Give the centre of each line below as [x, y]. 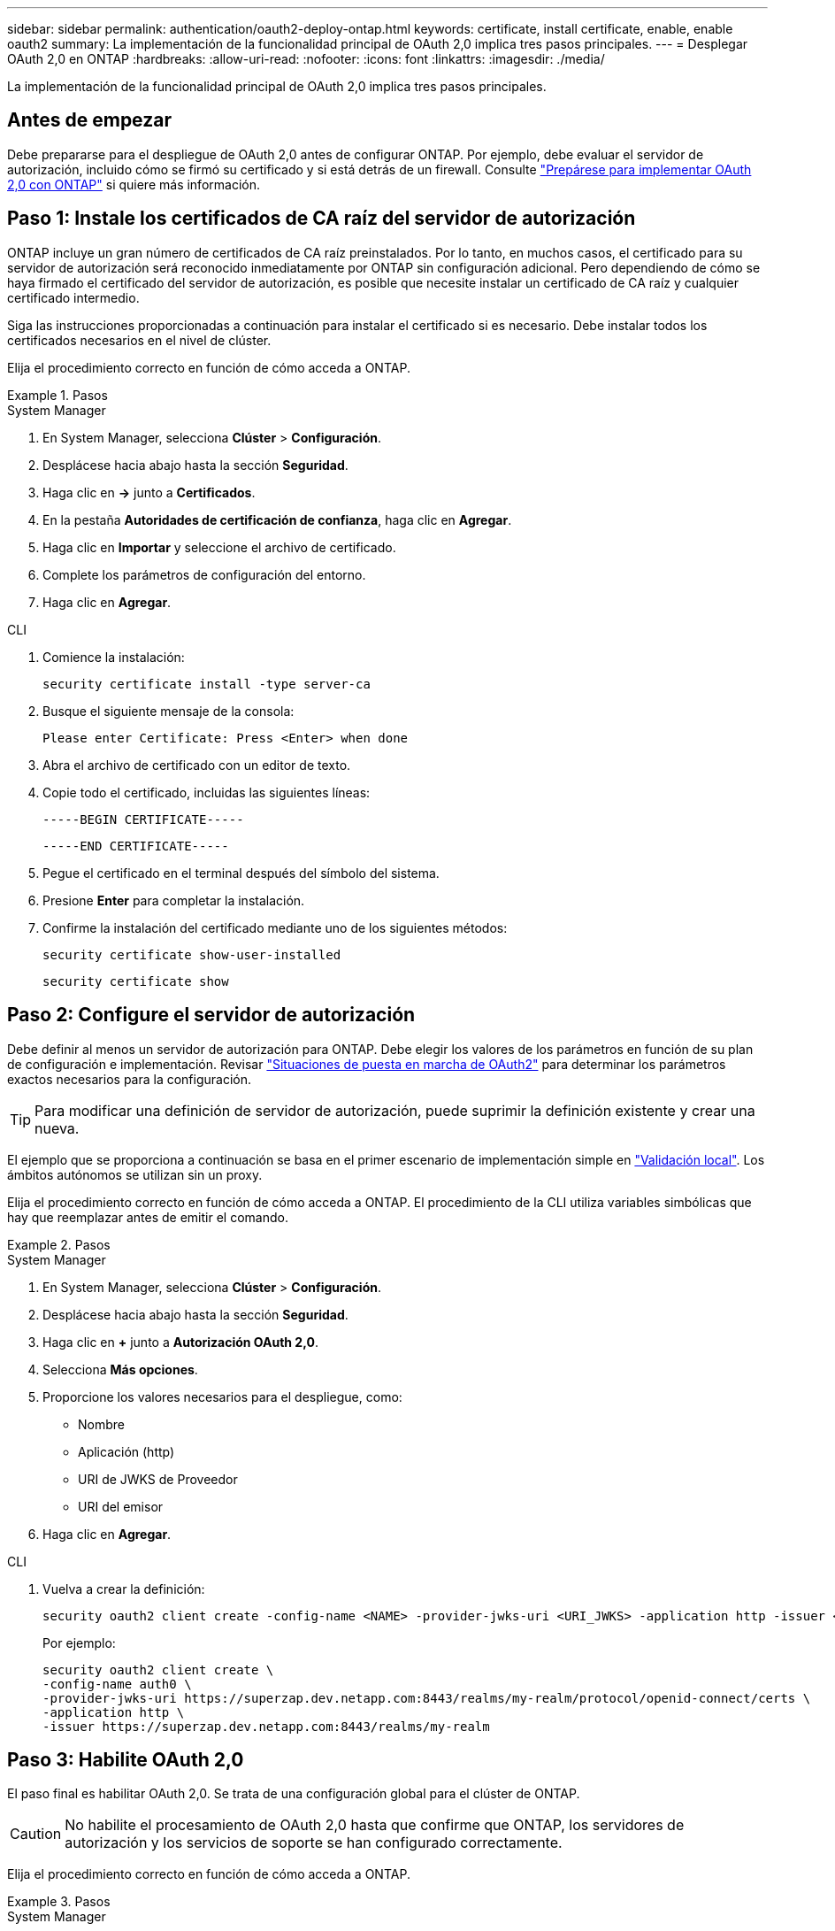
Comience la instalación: [114, 657]
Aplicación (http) [126, 1451]
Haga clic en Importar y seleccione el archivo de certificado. [219, 547]
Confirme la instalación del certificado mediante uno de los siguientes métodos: [275, 927]
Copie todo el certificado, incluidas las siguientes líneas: [207, 792]
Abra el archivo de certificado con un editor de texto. [197, 765]
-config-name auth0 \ [117, 1684]
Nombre [101, 1424]
